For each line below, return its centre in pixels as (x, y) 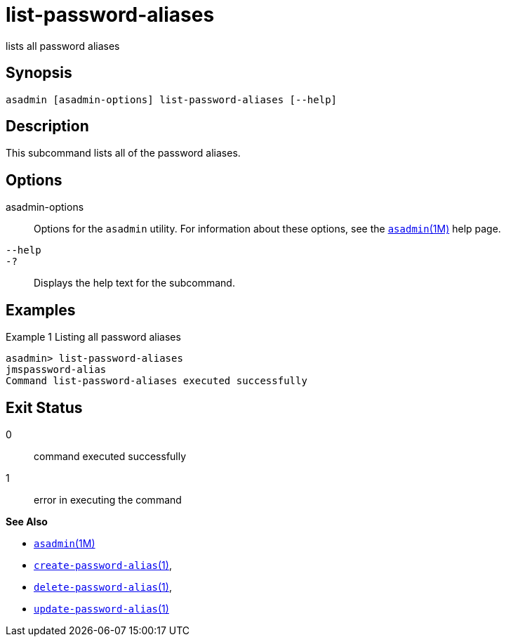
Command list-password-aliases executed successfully (157, 381)
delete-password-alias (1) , (103, 587)
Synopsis (39, 73)
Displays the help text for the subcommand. (134, 283)
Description (47, 126)
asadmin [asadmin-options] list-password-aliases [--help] (172, 99)
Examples (41, 310)
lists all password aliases (63, 46)
